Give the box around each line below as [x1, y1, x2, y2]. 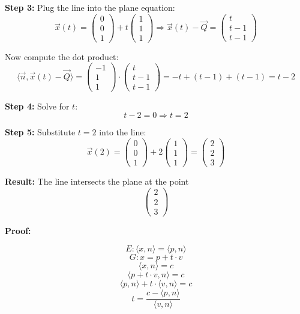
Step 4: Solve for [5, 99, 70, 112]
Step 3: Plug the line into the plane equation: [5, 1, 175, 13]
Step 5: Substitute [5, 126, 76, 138]
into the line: [99, 126, 146, 138]
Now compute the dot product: [5, 50, 119, 63]
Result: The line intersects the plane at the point [5, 174, 189, 187]
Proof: [5, 224, 31, 236]
